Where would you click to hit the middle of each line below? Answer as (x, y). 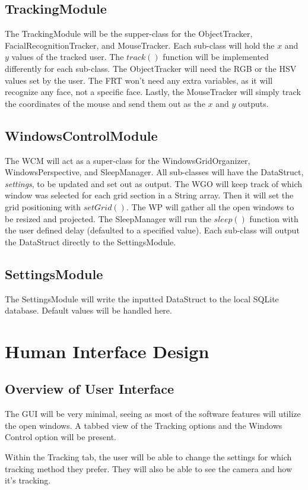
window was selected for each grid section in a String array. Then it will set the (149, 195)
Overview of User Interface (90, 389)
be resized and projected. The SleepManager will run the (108, 218)
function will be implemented (216, 57)
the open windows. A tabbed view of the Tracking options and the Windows (144, 425)
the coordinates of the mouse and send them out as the (105, 103)
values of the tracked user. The (68, 57)
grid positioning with (43, 206)
